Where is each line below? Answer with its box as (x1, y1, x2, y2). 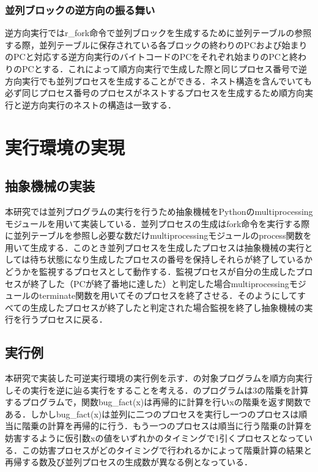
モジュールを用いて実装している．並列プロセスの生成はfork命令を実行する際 (5, 217, 310, 230)
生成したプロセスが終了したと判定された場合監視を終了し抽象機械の (30, 301, 305, 313)
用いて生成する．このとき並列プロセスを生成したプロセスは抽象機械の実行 (5, 241, 305, 253)
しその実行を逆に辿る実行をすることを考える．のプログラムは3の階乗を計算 (5, 383, 309, 396)
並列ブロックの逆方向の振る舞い (5, 2, 155, 17)
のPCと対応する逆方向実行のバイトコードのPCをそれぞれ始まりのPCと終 (5, 50, 298, 63)
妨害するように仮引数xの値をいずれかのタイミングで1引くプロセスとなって (5, 432, 305, 444)
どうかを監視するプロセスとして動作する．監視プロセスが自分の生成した (5, 264, 296, 277)
